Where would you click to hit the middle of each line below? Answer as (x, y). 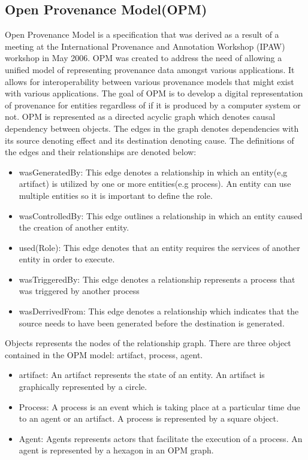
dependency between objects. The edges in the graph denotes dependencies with (152, 128)
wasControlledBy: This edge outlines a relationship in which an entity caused (161, 215)
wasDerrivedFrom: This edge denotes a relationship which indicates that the (159, 311)
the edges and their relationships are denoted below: (101, 152)
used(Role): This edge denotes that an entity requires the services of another (159, 247)
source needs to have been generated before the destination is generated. (152, 323)
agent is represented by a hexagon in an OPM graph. (116, 450)
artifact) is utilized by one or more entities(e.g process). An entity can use (155, 184)
